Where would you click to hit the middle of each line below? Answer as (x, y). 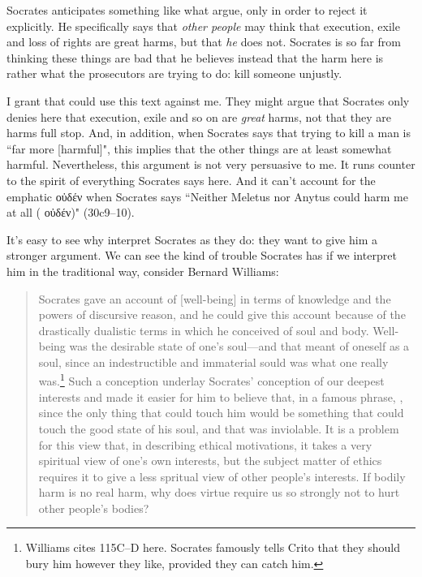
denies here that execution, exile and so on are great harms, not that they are (199, 116)
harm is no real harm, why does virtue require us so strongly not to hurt (219, 492)
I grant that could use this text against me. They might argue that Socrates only (208, 100)
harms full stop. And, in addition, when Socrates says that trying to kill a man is (209, 133)
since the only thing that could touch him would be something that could (221, 413)
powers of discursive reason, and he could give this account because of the (222, 314)
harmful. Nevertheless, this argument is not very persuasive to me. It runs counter (211, 164)
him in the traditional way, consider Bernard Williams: (143, 271)
